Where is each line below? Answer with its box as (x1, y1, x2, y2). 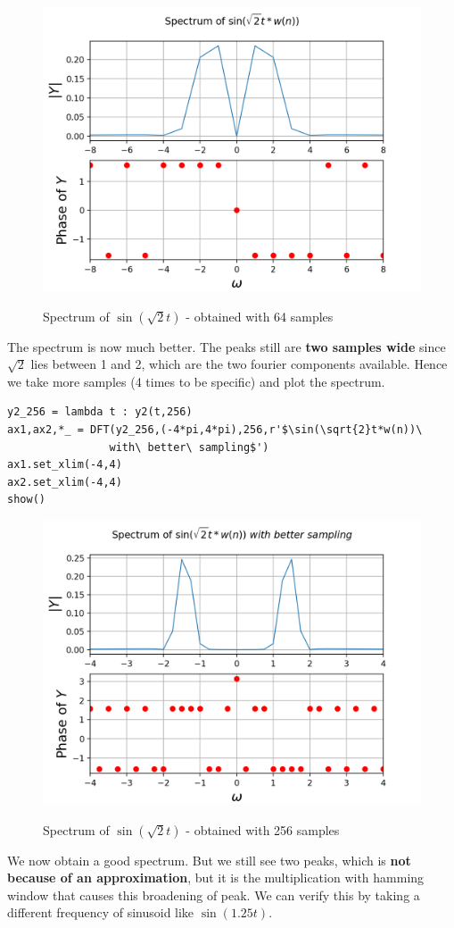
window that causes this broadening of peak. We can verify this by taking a (7, 885, 420, 904)
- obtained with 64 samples (186, 306, 334, 325)
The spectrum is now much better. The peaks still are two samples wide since (7, 337, 446, 355)
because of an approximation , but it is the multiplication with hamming (7, 868, 425, 887)
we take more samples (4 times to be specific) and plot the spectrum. (7, 372, 385, 390)
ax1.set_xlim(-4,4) (7, 458, 122, 472)
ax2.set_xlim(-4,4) (7, 475, 122, 489)
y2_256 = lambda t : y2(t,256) (7, 405, 193, 419)
